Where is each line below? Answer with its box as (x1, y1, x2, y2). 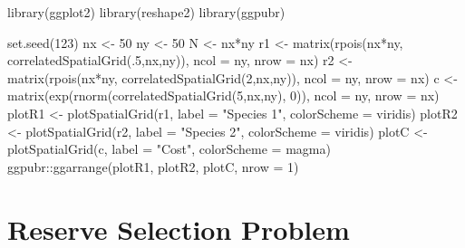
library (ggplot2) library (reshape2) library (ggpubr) (7, 3, 286, 21)
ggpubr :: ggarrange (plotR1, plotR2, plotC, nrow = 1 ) (7, 157, 299, 176)
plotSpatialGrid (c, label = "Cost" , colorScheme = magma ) (7, 139, 331, 158)
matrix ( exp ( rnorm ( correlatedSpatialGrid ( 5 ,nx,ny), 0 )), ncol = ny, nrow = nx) (7, 86, 440, 105)
